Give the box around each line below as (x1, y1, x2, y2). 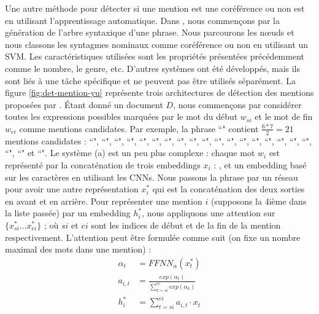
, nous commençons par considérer (173, 98, 302, 111)
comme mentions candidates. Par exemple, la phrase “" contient (19, 122, 259, 135)
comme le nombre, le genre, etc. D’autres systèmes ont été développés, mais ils (5, 61, 301, 74)
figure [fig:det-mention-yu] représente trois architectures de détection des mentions (5, 86, 314, 99)
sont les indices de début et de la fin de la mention (91, 218, 281, 231)
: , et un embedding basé (213, 158, 307, 171)
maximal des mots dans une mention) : (5, 243, 152, 256)
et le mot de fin (255, 110, 313, 123)
